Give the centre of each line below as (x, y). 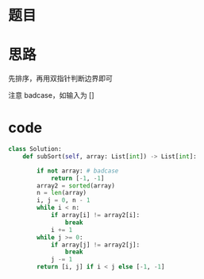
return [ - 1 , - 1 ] (77, 178)
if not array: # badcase (78, 171)
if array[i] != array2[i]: (95, 215)
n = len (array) (62, 193)
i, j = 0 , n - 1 (64, 200)
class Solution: (35, 149)
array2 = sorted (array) (76, 186)
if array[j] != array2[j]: (95, 245)
